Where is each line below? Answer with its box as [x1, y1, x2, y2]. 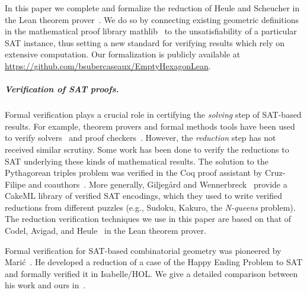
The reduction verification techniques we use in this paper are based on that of [5, 212, 292, 225]
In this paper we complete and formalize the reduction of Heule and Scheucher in [5, 2, 300, 14]
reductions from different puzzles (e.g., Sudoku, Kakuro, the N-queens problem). [5, 201, 296, 213]
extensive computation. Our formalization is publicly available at [5, 48, 241, 60]
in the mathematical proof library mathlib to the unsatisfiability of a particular [5, 25, 297, 37]
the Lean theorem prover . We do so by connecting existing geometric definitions [5, 13, 299, 25]
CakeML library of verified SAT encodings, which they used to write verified [5, 189, 283, 202]
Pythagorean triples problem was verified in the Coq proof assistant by [5, 166, 263, 179]
